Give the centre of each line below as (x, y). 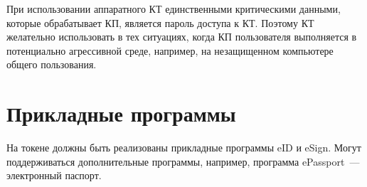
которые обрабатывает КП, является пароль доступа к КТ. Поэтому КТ (160, 22)
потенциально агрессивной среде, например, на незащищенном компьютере (170, 50)
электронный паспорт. (54, 175)
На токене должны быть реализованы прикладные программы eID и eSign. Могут (184, 148)
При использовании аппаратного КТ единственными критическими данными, (174, 9)
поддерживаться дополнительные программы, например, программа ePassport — (183, 161)
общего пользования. (52, 64)
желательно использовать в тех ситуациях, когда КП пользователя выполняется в (182, 37)
